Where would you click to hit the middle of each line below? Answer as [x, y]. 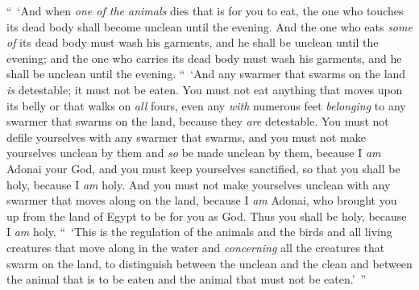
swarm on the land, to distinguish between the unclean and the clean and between [209, 263]
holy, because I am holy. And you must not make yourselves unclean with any [199, 184]
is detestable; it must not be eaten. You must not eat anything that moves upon [205, 89]
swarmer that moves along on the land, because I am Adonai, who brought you [202, 200]
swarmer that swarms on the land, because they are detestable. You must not [198, 121]
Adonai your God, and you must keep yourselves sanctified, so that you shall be [203, 168]
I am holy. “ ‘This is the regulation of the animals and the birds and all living [199, 232]
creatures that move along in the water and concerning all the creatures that [196, 247]
